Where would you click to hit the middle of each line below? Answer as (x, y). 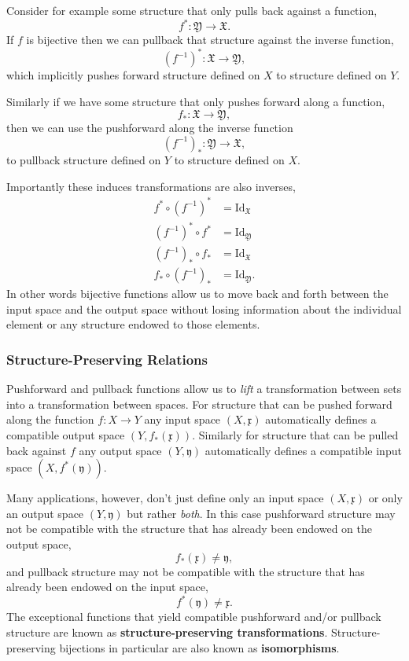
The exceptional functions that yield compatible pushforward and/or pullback (194, 617)
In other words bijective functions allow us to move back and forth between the (197, 294)
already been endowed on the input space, (107, 587)
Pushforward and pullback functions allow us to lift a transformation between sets (204, 389)
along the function (50, 419)
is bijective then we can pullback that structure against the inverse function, (210, 40)
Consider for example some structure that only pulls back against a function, (192, 10)
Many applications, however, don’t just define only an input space (165, 498)
